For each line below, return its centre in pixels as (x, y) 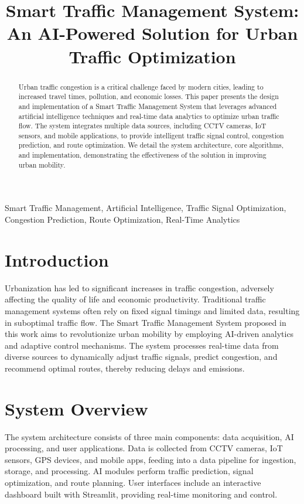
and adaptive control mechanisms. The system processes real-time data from (142, 345)
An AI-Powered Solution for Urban (152, 33)
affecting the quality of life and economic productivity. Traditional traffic (135, 299)
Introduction (57, 259)
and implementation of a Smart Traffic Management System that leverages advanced (148, 106)
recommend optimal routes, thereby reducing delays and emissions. (125, 368)
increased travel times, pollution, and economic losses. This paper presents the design (148, 96)
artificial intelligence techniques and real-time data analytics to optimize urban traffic (149, 116)
